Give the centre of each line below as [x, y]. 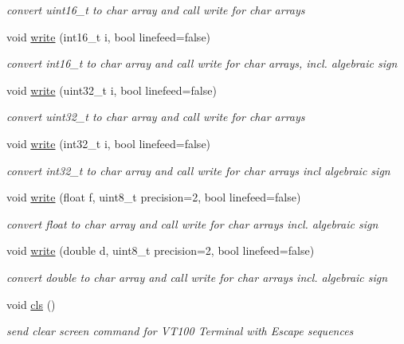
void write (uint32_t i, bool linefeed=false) [112, 90]
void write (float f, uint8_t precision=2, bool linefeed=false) [154, 197]
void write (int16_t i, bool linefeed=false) [109, 36]
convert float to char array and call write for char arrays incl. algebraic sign [192, 223]
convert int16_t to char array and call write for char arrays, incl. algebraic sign [202, 63]
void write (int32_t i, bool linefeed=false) [109, 143]
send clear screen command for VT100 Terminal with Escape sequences [180, 331]
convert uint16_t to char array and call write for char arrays [156, 10]
